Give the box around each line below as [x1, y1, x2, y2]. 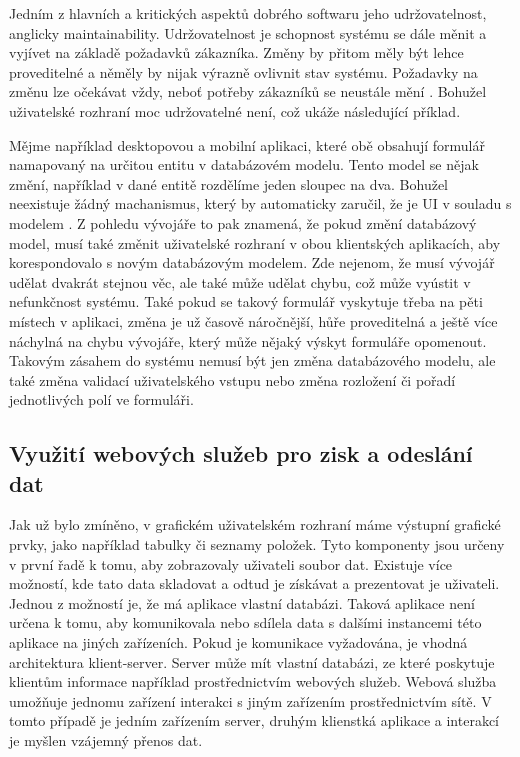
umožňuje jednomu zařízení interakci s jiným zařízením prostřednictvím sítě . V [9, 690, 492, 711]
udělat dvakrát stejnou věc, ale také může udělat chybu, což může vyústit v [9, 271, 471, 292]
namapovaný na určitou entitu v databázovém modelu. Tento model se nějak [9, 154, 479, 175]
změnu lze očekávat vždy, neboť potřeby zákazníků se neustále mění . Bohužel [9, 81, 487, 102]
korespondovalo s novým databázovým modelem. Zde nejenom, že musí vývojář [9, 252, 495, 273]
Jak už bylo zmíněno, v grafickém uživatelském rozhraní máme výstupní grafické [9, 514, 501, 535]
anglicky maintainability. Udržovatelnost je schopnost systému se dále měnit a [9, 22, 487, 43]
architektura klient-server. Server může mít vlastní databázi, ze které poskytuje [9, 651, 495, 672]
